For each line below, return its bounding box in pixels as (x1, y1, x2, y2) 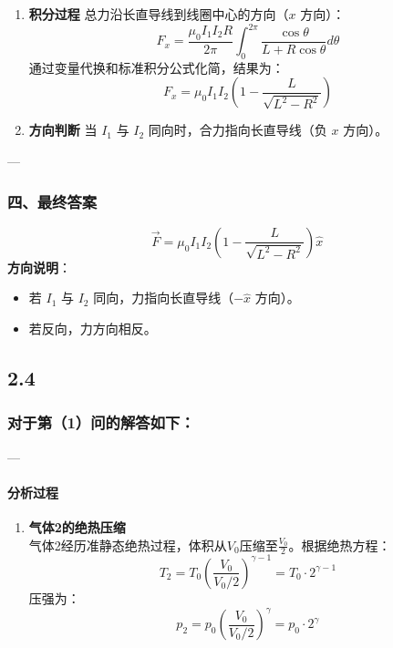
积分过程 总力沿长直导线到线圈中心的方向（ (28, 5, 289, 23)
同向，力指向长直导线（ (93, 288, 234, 307)
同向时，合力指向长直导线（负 (148, 120, 327, 139)
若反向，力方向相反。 (28, 319, 157, 338)
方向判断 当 (28, 120, 98, 139)
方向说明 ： (7, 257, 71, 276)
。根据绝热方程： (288, 535, 391, 554)
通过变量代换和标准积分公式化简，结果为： (28, 57, 284, 77)
